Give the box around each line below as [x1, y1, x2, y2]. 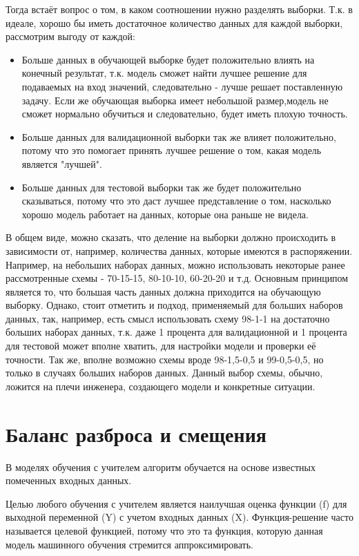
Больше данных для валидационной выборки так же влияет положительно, [21, 129, 336, 144]
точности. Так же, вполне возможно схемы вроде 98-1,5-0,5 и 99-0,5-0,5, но [6, 352, 324, 366]
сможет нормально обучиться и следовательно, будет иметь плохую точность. [21, 106, 348, 121]
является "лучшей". [21, 156, 102, 171]
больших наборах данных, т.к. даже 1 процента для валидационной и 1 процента [6, 325, 347, 339]
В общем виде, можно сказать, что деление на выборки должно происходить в [6, 230, 336, 245]
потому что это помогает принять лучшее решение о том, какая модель [21, 143, 322, 157]
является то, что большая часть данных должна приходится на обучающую [6, 284, 321, 298]
